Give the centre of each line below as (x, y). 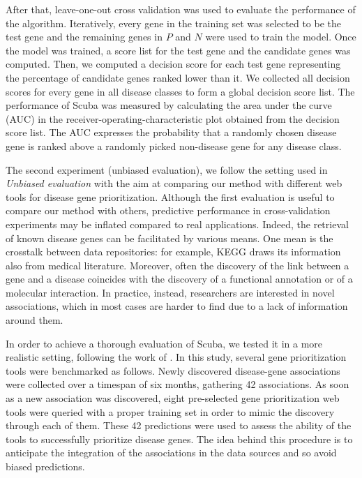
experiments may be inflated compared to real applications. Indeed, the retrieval (177, 224)
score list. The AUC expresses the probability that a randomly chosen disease (171, 132)
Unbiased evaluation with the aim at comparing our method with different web (174, 183)
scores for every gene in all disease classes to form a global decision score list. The (180, 91)
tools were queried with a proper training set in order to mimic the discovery (170, 411)
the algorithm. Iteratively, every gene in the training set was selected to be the (174, 23)
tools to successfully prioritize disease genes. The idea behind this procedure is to (179, 439)
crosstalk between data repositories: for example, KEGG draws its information (173, 252)
